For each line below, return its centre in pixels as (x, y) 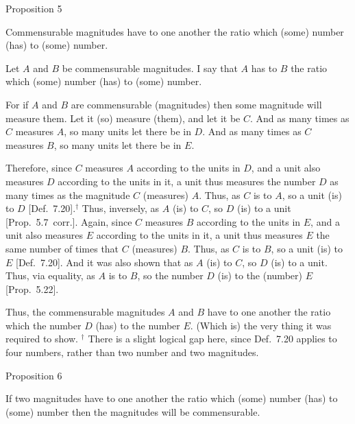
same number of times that (62, 248)
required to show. (42, 339)
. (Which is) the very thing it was (261, 325)
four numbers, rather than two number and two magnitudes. (132, 352)
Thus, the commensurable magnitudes (85, 312)
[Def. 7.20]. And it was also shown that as (105, 262)
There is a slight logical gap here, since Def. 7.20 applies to (212, 339)
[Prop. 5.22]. (32, 288)
